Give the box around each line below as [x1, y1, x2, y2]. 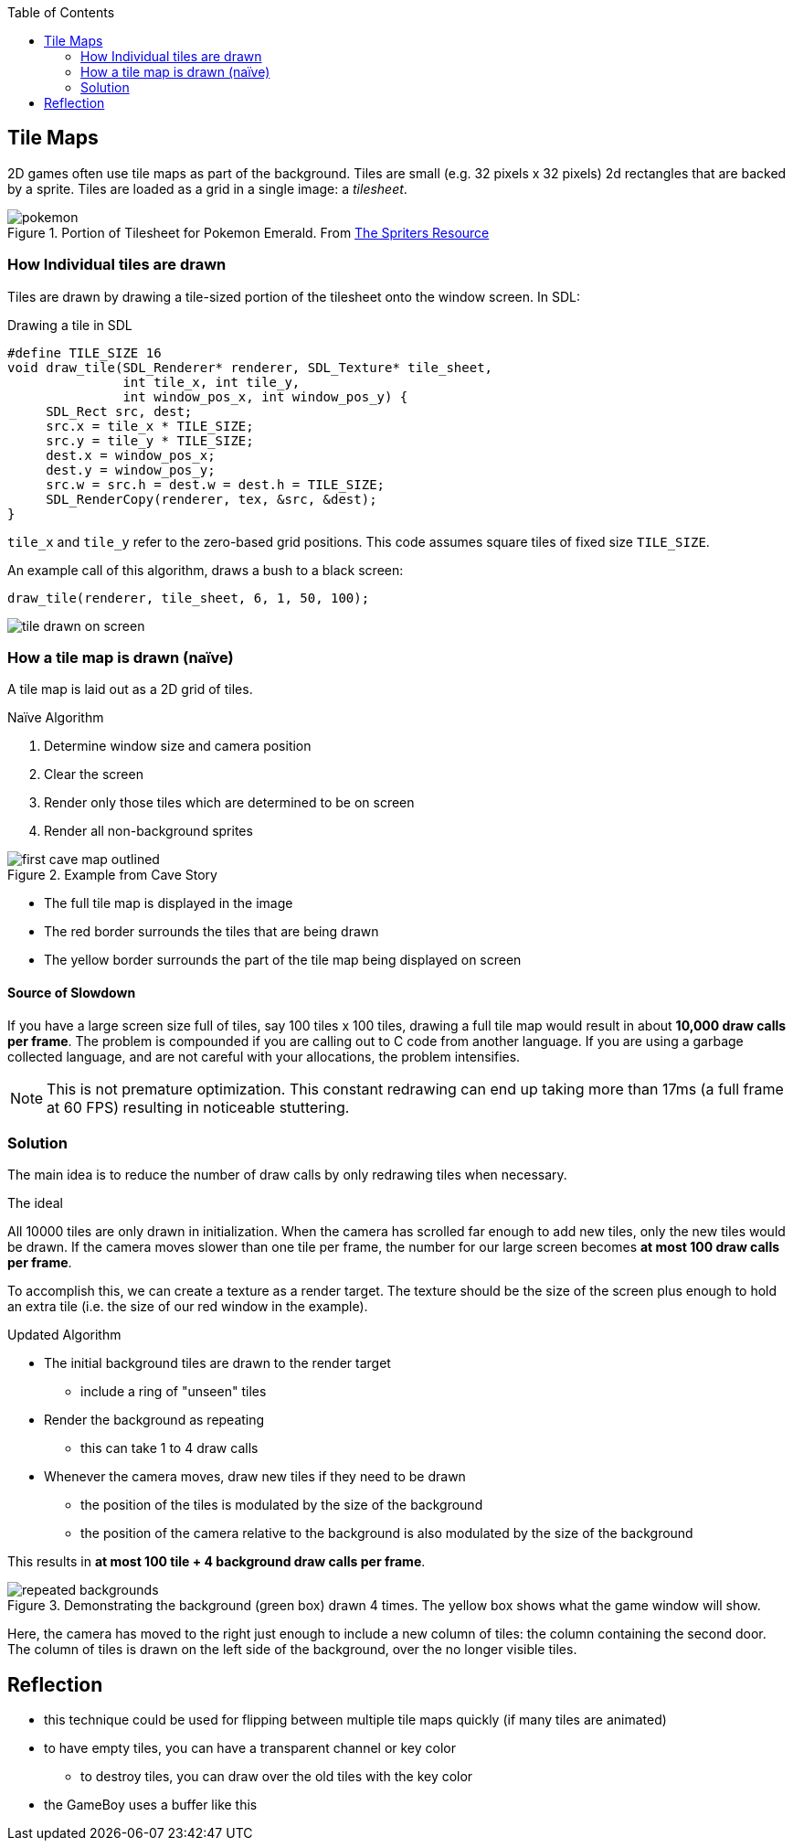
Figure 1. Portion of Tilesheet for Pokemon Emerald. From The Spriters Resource [7, 224, 490, 240]
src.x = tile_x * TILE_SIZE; [46, 418, 254, 433]
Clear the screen [44, 766, 143, 783]
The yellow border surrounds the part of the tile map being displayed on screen [44, 952, 522, 968]
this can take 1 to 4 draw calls [80, 1440, 259, 1457]
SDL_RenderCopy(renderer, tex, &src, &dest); [46, 491, 377, 507]
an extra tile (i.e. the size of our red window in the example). [7, 1298, 368, 1315]
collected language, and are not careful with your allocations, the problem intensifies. [7, 1048, 521, 1064]
